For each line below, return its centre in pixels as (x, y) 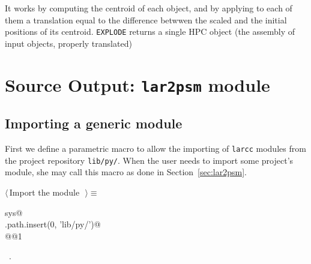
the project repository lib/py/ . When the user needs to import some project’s (149, 160)
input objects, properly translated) (68, 43)
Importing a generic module (94, 123)
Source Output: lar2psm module (137, 84)
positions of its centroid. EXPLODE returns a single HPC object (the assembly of (150, 31)
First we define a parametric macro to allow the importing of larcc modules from (155, 148)
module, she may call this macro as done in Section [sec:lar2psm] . (126, 172)
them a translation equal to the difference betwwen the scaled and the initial (146, 19)
